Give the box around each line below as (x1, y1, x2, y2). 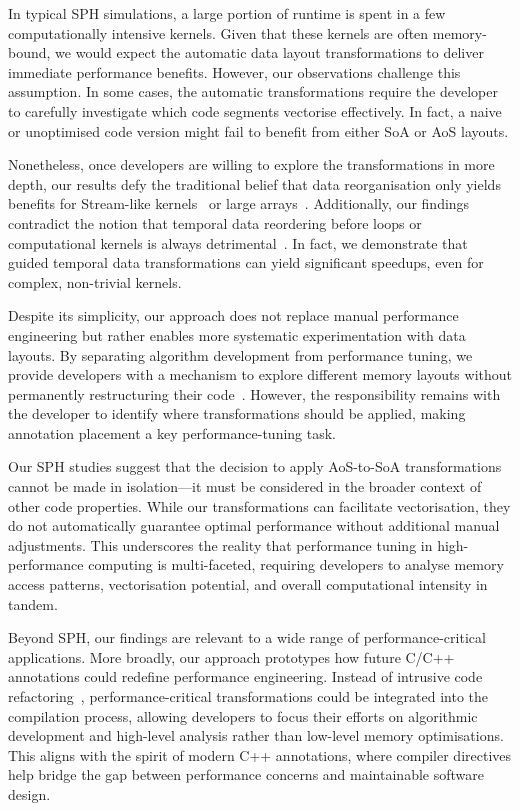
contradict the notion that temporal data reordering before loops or (8, 212, 422, 233)
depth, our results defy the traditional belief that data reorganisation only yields (8, 173, 501, 194)
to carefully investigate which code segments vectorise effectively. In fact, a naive (8, 100, 502, 121)
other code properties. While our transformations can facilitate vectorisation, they (8, 495, 511, 516)
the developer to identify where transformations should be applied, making (8, 403, 466, 424)
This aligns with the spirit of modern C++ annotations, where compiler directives (8, 744, 512, 765)
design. (8, 783, 51, 804)
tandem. (8, 593, 58, 614)
